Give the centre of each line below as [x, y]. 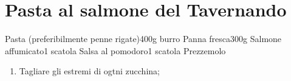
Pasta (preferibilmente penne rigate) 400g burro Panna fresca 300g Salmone [143, 39]
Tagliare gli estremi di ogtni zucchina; [89, 71]
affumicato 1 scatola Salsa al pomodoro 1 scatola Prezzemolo [115, 50]
